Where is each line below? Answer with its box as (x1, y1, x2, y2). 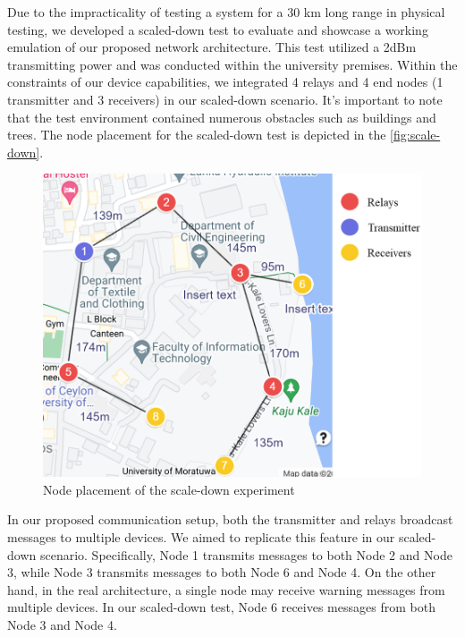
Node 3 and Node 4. (7, 615, 117, 633)
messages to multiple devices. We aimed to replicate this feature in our (7, 527, 395, 546)
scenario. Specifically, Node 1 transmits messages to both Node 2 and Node (39, 545, 452, 564)
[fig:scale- (390, 125, 441, 144)
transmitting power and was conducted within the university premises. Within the (7, 55, 458, 73)
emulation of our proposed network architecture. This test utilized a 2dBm (7, 38, 417, 56)
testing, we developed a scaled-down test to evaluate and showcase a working (7, 20, 428, 38)
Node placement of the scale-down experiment (43, 480, 295, 498)
